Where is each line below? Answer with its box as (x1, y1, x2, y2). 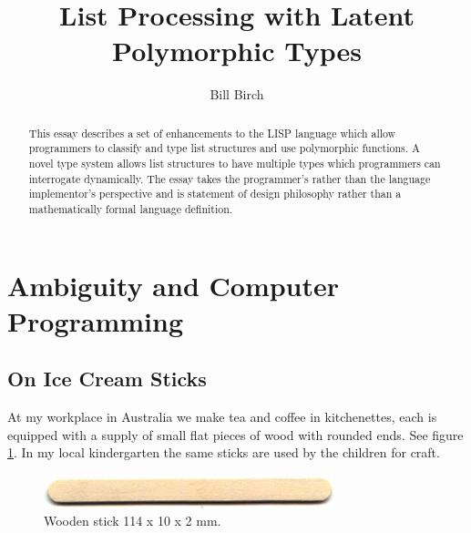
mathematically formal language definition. (28, 200, 233, 216)
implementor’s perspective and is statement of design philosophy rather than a (28, 186, 402, 201)
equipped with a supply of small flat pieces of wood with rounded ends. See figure (7, 425, 464, 444)
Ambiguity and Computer (7, 266, 340, 303)
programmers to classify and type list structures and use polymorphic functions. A (28, 140, 420, 156)
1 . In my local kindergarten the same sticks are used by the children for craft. (7, 443, 440, 462)
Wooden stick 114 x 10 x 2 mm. (44, 511, 221, 530)
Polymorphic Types (112, 32, 362, 69)
